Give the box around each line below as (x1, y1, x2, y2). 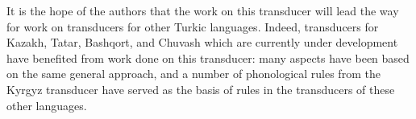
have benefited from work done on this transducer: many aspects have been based (6, 49, 410, 66)
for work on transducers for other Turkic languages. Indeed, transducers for (6, 18, 379, 35)
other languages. (6, 96, 87, 113)
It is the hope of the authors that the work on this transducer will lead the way (6, 2, 399, 18)
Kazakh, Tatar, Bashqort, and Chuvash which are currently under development (6, 34, 398, 51)
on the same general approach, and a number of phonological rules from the (6, 65, 381, 82)
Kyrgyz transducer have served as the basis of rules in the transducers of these (6, 80, 395, 97)
